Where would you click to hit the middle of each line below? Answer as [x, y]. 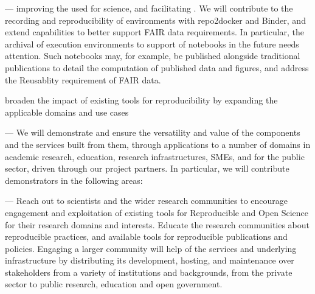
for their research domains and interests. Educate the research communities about [157, 224]
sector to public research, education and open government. [114, 284]
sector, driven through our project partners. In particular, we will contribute [147, 168]
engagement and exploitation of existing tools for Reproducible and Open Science [157, 212]
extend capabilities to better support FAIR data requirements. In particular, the [155, 32]
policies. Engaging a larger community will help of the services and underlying [151, 248]
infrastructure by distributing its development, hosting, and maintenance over [150, 260]
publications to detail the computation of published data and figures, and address [157, 67]
